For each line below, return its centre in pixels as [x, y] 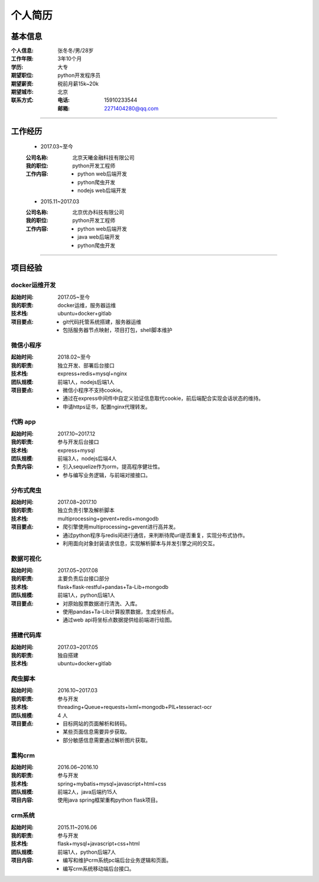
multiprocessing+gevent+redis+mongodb [108, 518]
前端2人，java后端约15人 [87, 792]
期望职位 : [22, 75]
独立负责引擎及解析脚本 [86, 510]
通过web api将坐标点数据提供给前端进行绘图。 [119, 620]
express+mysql [76, 450]
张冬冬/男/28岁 [76, 51]
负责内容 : [22, 467]
